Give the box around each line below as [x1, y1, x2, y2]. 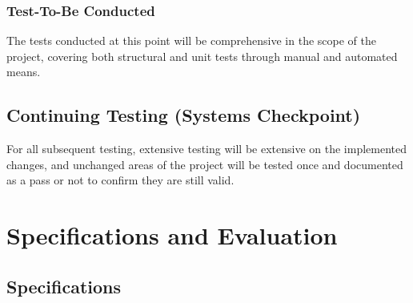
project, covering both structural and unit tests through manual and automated [6, 47, 398, 64]
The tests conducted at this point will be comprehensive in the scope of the [6, 32, 376, 49]
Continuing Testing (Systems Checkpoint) [6, 103, 361, 127]
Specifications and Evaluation [6, 219, 338, 252]
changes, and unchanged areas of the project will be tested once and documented [6, 156, 403, 172]
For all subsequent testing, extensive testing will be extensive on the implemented [6, 140, 407, 157]
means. [6, 63, 41, 80]
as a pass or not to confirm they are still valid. [6, 172, 235, 188]
